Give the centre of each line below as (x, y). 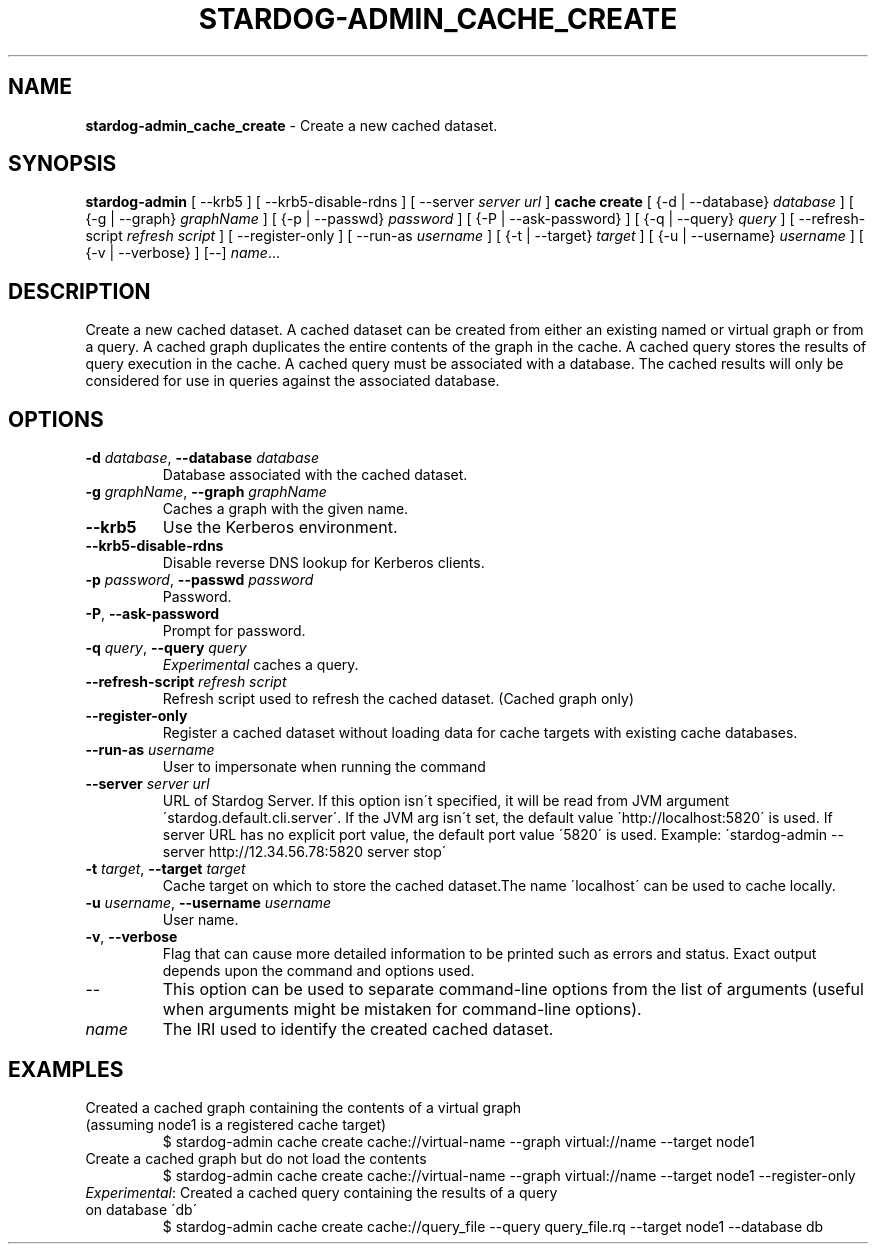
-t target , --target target (165, 869)
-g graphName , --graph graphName (206, 492)
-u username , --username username (208, 903)
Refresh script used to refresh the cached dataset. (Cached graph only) (398, 699)
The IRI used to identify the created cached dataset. (358, 1029)
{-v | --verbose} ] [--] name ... (182, 253)
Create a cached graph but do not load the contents (256, 1158)
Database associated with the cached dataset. (315, 475)
